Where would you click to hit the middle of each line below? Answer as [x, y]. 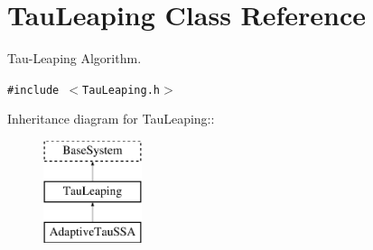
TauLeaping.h [121, 90]
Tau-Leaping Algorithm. [75, 58]
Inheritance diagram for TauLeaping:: [111, 119]
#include [33, 90]
